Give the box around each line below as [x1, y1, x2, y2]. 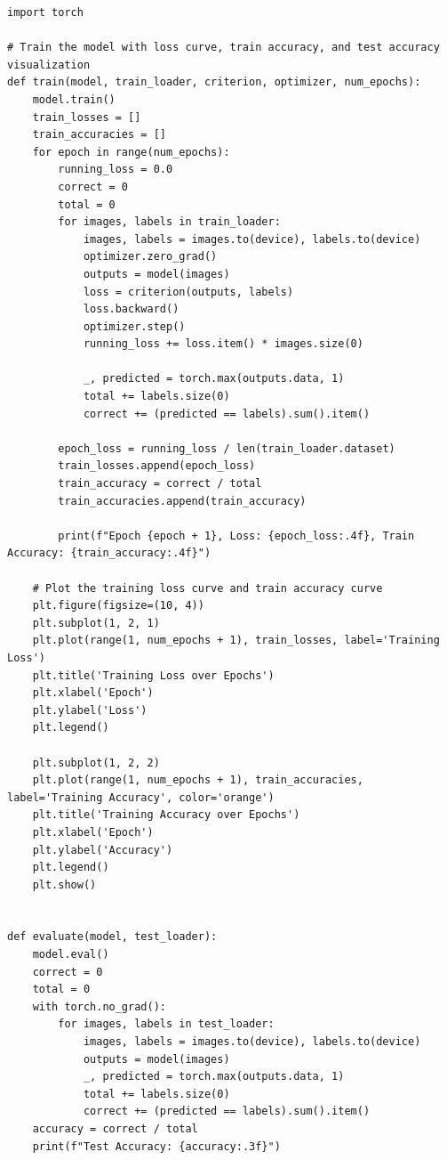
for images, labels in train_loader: [58, 215, 281, 229]
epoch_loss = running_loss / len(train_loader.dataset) [58, 442, 395, 455]
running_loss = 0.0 [58, 163, 173, 176]
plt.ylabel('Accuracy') [32, 843, 173, 856]
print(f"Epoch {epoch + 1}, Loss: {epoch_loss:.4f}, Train [58, 529, 415, 542]
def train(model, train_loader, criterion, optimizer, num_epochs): [7, 76, 421, 89]
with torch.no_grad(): [32, 1000, 166, 1013]
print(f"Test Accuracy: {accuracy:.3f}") [32, 1140, 281, 1153]
